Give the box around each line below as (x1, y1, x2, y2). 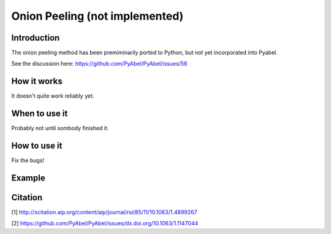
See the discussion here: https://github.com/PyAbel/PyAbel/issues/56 (11, 60, 188, 68)
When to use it (11, 108, 68, 119)
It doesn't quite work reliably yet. (11, 92, 94, 99)
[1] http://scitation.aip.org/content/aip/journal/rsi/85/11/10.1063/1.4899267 (11, 209, 197, 216)
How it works (11, 76, 63, 87)
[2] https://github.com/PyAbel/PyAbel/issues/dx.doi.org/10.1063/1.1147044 (11, 220, 199, 227)
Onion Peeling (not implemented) (11, 9, 184, 23)
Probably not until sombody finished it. (11, 125, 109, 132)
